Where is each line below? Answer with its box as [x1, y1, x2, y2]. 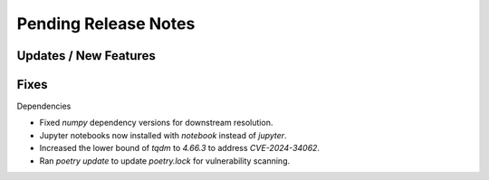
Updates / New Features [16, 48, 156, 63]
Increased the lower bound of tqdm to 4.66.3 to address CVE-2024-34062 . [39, 143, 321, 154]
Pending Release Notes [16, 14, 196, 33]
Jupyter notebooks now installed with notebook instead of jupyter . [39, 129, 287, 140]
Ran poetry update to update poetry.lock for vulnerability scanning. [39, 155, 290, 166]
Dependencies [16, 100, 72, 112]
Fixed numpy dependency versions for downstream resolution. [39, 118, 273, 128]
